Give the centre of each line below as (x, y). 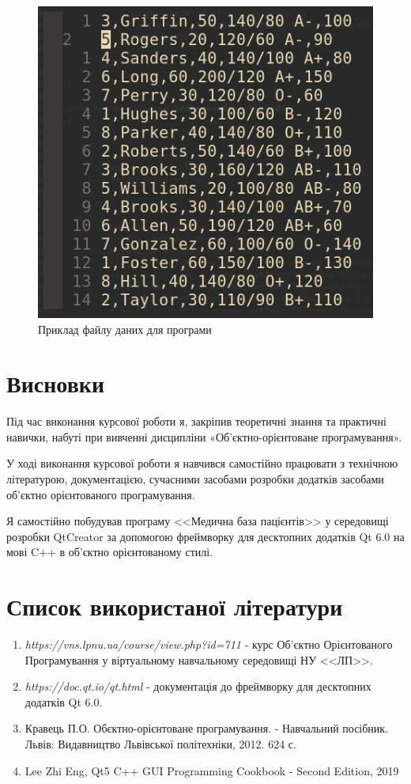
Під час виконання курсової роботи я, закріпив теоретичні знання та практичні (196, 421)
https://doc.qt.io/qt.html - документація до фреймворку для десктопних (198, 686)
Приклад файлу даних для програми (125, 329)
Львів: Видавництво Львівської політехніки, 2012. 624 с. (160, 744)
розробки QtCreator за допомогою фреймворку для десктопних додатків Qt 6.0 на (205, 536)
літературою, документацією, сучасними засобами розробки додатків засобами (195, 479)
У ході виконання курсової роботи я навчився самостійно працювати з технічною (202, 463)
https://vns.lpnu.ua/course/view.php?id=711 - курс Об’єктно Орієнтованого (209, 644)
